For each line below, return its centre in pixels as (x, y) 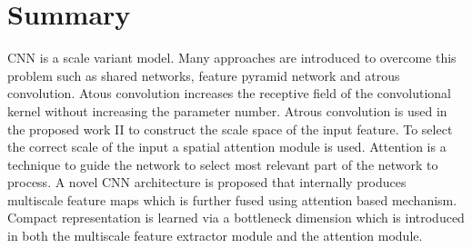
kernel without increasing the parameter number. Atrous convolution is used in (227, 110)
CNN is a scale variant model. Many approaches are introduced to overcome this (232, 58)
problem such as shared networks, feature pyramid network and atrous (204, 75)
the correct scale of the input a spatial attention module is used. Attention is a (227, 147)
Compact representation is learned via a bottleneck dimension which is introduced (236, 218)
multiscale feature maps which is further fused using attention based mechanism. (232, 199)
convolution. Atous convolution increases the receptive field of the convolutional (229, 93)
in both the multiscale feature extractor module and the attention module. (215, 236)
